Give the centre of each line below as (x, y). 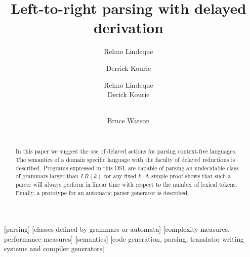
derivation (128, 27)
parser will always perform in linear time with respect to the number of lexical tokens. (126, 184)
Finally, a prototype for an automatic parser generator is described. (102, 192)
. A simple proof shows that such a (186, 176)
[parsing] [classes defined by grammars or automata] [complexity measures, (117, 229)
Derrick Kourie (128, 68)
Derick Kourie (128, 94)
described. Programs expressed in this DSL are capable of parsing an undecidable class (127, 168)
